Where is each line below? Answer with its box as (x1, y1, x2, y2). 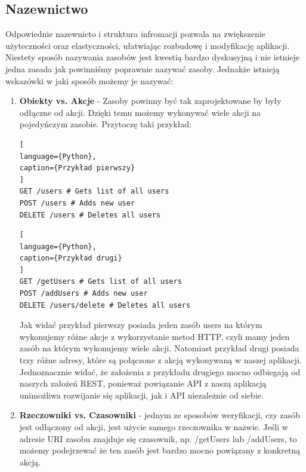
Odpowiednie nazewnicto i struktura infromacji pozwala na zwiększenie (5, 27, 265, 40)
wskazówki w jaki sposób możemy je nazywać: (5, 74, 174, 87)
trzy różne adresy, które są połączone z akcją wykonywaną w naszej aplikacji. (19, 354, 302, 366)
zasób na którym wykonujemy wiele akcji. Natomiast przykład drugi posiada (19, 342, 299, 354)
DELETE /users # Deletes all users (19, 210, 161, 219)
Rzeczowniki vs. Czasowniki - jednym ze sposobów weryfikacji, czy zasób (19, 409, 301, 421)
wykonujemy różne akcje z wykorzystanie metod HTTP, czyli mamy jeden (19, 330, 290, 342)
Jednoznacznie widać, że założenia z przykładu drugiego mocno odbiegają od (19, 365, 301, 378)
